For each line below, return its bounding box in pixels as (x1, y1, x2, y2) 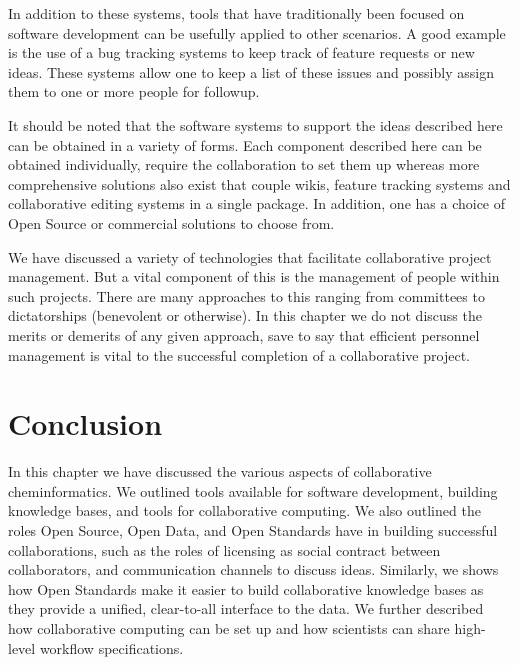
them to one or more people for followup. (8, 81, 260, 102)
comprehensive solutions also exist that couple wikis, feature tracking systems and (8, 173, 511, 194)
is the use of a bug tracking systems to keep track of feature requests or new (8, 42, 475, 63)
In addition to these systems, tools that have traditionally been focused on (8, 3, 465, 23)
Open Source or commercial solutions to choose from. (8, 212, 335, 233)
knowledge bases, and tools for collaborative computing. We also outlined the (8, 500, 481, 521)
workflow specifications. (39, 637, 184, 658)
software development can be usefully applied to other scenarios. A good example (8, 22, 506, 43)
